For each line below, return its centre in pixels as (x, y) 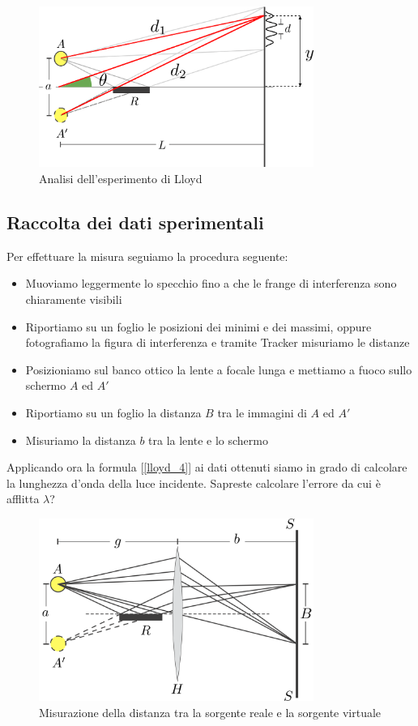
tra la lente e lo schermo (208, 440)
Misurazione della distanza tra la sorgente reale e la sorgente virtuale (210, 712)
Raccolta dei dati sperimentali (135, 222)
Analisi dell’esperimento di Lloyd (121, 178)
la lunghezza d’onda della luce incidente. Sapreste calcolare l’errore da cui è (194, 483)
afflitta (23, 499)
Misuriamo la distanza (81, 440)
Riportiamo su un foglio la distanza (113, 412)
